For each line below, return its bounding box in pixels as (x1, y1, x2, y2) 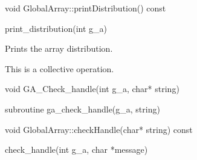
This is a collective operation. (5, 62, 114, 75)
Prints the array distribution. (5, 42, 113, 55)
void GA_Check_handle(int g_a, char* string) (5, 82, 179, 95)
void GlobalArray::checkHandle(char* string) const (5, 123, 193, 135)
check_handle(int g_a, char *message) (5, 143, 148, 156)
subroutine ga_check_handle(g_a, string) (5, 102, 160, 115)
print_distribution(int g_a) (5, 22, 107, 34)
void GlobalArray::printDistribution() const (5, 2, 166, 14)
